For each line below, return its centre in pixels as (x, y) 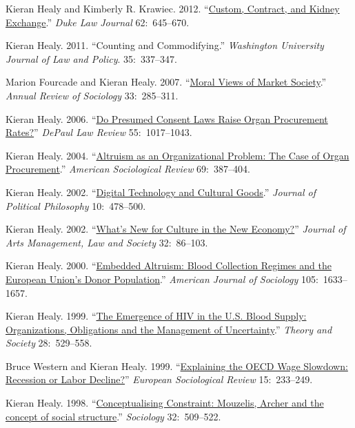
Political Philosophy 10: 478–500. (76, 205)
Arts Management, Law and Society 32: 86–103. (107, 242)
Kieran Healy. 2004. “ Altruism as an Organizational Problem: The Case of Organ (177, 155)
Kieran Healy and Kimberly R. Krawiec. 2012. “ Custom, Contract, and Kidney (173, 8)
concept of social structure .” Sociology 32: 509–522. (113, 416)
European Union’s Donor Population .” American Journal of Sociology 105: (162, 279)
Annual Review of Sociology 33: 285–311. (92, 95)
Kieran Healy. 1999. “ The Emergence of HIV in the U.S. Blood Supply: (156, 316)
